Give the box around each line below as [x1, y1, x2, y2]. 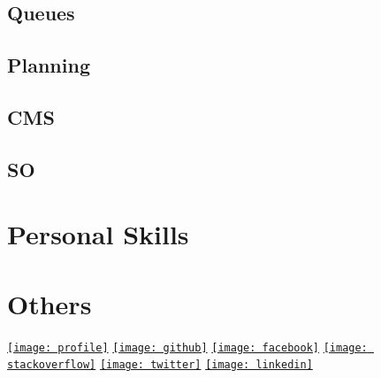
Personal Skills [7, 216, 189, 252]
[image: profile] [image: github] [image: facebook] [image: [7, 341, 368, 354]
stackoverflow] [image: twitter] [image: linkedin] [7, 359, 313, 372]
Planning [7, 51, 90, 79]
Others [7, 285, 92, 321]
